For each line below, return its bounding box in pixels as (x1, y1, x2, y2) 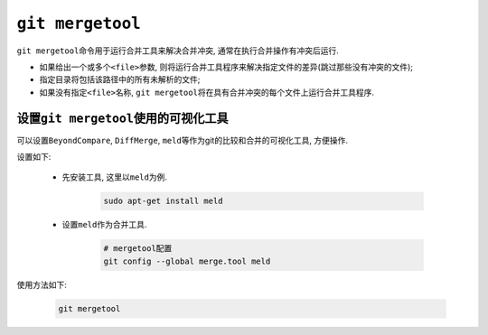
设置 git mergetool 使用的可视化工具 (16, 110, 230, 126)
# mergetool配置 (103, 244, 173, 254)
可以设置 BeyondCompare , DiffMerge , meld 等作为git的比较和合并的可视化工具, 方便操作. (16, 135, 348, 145)
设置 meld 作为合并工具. (61, 219, 147, 230)
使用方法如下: (16, 279, 68, 290)
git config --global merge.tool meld (103, 256, 271, 266)
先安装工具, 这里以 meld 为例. (61, 172, 167, 182)
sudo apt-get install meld (103, 196, 223, 207)
